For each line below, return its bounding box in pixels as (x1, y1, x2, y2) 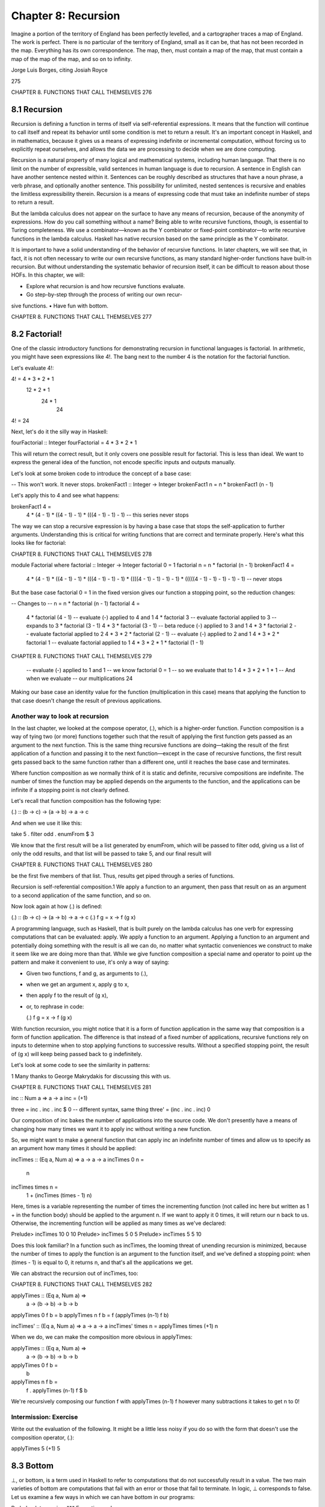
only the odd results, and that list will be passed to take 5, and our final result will (11, 850, 212, 857)
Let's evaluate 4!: (11, 364, 54, 371)
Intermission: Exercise (11, 1412, 78, 1421)
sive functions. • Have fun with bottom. (11, 302, 108, 309)
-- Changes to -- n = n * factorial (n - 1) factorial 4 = (11, 600, 140, 607)
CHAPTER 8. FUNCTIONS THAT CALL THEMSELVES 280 (11, 861, 153, 868)
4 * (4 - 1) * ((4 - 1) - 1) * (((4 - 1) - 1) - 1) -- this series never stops (26, 511, 189, 518)
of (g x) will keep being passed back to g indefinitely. (11, 1050, 143, 1057)
